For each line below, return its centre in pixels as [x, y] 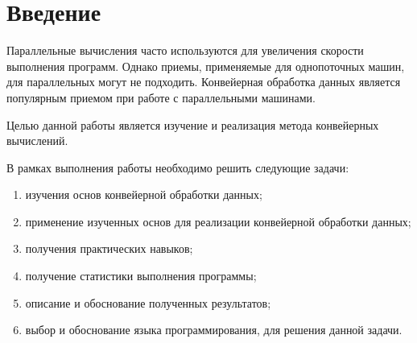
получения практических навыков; [109, 248]
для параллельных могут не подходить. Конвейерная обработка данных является [204, 82]
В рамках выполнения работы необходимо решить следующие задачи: [178, 167]
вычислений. [37, 141]
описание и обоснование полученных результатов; [148, 302]
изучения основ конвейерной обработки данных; [144, 194]
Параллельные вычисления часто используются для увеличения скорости [185, 50]
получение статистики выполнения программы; [141, 276]
